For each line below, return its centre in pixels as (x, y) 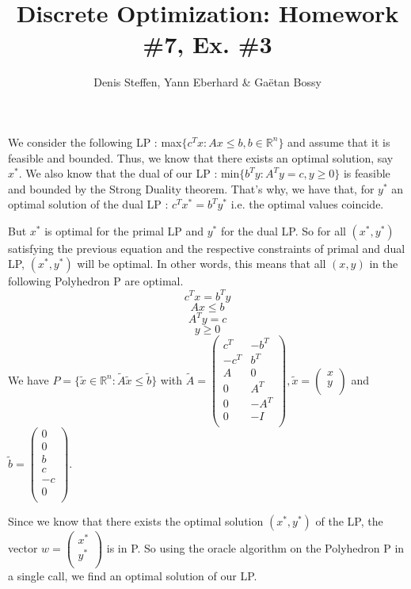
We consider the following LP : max (95, 142)
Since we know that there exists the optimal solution (136, 520)
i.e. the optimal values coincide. (307, 204)
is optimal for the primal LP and (124, 230)
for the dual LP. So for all (283, 230)
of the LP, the (349, 520)
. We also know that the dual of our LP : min (129, 173)
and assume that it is (339, 142)
